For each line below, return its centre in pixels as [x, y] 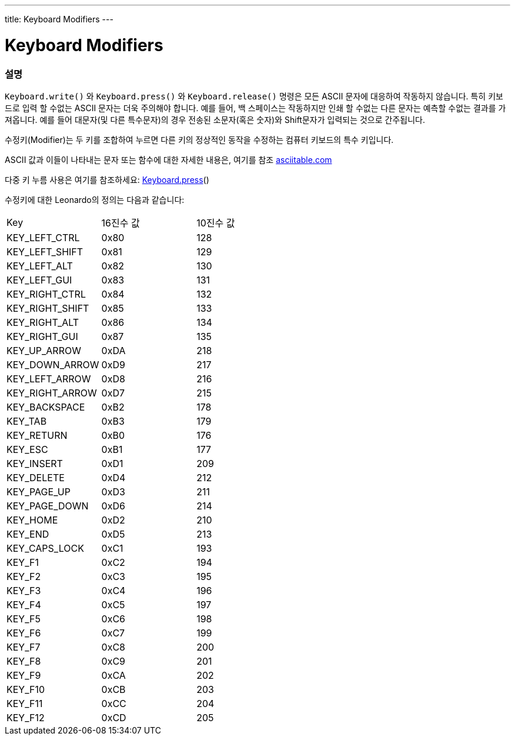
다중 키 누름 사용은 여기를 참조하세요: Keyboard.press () [107, 179]
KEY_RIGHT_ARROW [52, 393]
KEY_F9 [24, 675]
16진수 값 [121, 223]
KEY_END [28, 534]
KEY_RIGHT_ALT [43, 322]
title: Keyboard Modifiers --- [59, 19]
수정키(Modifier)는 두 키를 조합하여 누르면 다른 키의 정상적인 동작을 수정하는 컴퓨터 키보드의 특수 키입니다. [199, 139]
